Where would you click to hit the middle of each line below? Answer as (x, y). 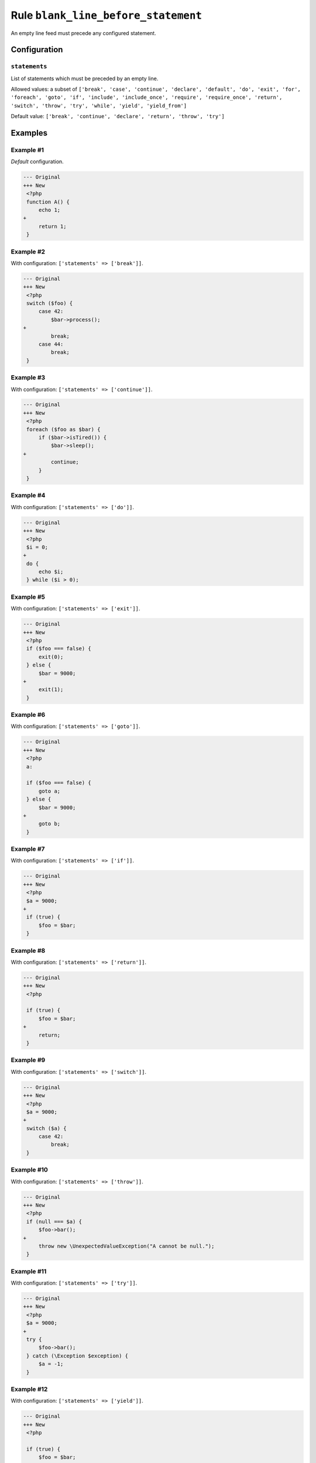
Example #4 (28, 496)
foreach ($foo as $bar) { (63, 429)
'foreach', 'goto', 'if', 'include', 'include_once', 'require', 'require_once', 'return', (147, 97)
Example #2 (28, 252)
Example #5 (28, 597)
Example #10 (29, 1170)
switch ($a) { (47, 1128)
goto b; (49, 824)
